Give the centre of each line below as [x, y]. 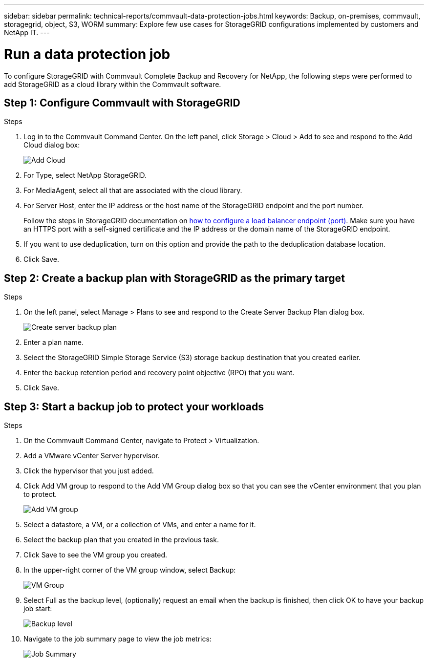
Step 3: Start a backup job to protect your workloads [134, 406]
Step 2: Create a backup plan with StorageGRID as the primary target [174, 278]
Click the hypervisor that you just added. [89, 471]
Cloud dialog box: [52, 145]
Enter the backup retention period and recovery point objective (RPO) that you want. [159, 373]
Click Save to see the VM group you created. [96, 555]
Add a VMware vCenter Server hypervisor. [92, 456]
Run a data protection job [87, 54]
